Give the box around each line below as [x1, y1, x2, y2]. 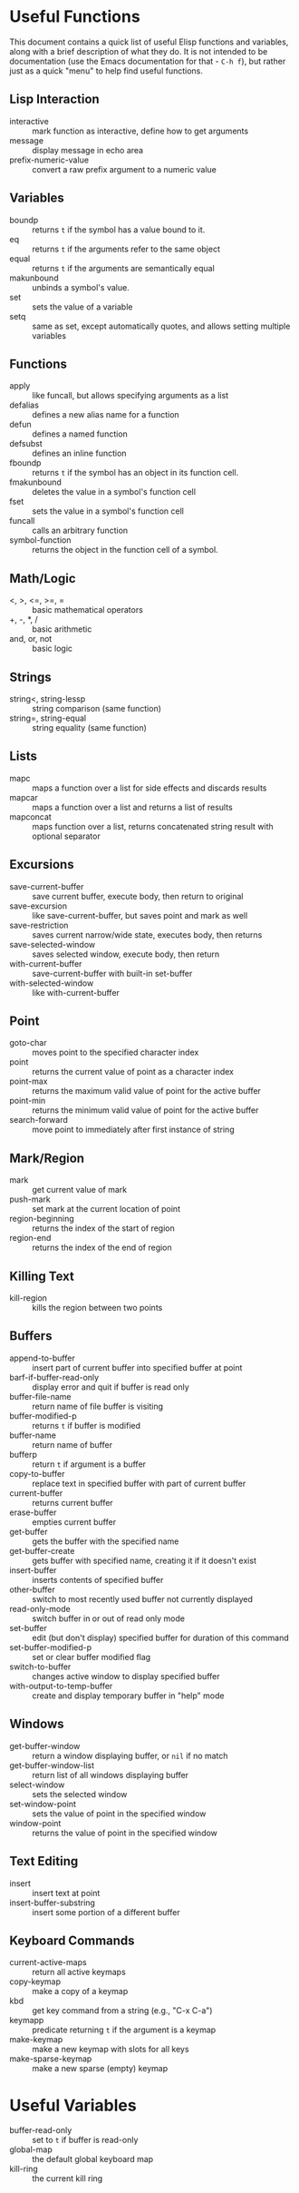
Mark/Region [9, 1150, 84, 1165]
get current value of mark [32, 1185, 128, 1195]
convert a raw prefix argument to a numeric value [32, 163, 217, 174]
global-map [9, 2144, 53, 2155]
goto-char [9, 1037, 47, 1048]
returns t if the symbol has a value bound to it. [32, 224, 206, 235]
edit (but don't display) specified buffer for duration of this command [32, 1632, 289, 1643]
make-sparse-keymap [9, 2053, 92, 2064]
